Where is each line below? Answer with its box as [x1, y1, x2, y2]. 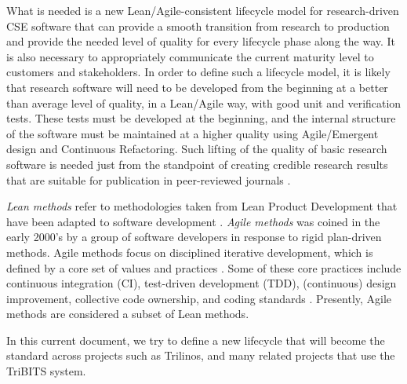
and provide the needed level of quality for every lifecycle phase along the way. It [6, 33, 396, 49]
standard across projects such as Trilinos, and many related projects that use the [6, 347, 395, 364]
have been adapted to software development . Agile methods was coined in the [6, 213, 380, 229]
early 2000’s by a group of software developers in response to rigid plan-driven [6, 229, 382, 245]
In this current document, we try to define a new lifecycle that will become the [6, 331, 385, 348]
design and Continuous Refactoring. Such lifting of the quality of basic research [6, 141, 387, 157]
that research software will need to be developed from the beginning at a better [6, 79, 388, 95]
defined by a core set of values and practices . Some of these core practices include [6, 259, 402, 276]
